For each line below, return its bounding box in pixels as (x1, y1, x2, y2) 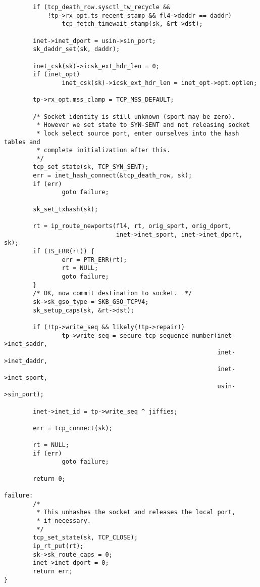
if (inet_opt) (33, 71, 80, 78)
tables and (4, 138, 40, 146)
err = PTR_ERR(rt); (62, 256, 127, 263)
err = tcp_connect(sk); (33, 424, 113, 432)
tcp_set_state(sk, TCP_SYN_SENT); (33, 163, 149, 171)
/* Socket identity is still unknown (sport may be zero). (33, 113, 236, 120)
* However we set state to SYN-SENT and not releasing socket (36, 121, 250, 129)
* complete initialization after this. (36, 147, 171, 154)
